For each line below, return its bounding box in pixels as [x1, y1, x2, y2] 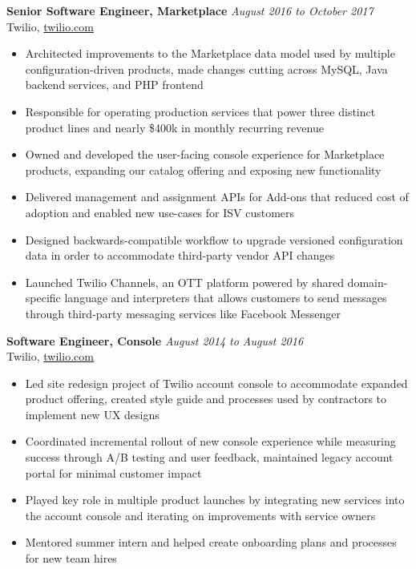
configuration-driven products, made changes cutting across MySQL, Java [25, 60, 388, 77]
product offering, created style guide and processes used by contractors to [25, 390, 387, 407]
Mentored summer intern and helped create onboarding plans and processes [25, 534, 397, 551]
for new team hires [25, 550, 117, 567]
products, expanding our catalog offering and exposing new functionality [25, 161, 382, 178]
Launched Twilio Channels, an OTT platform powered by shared [25, 273, 344, 290]
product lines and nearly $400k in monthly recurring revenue [25, 119, 324, 135]
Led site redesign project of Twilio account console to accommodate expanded [25, 374, 408, 391]
